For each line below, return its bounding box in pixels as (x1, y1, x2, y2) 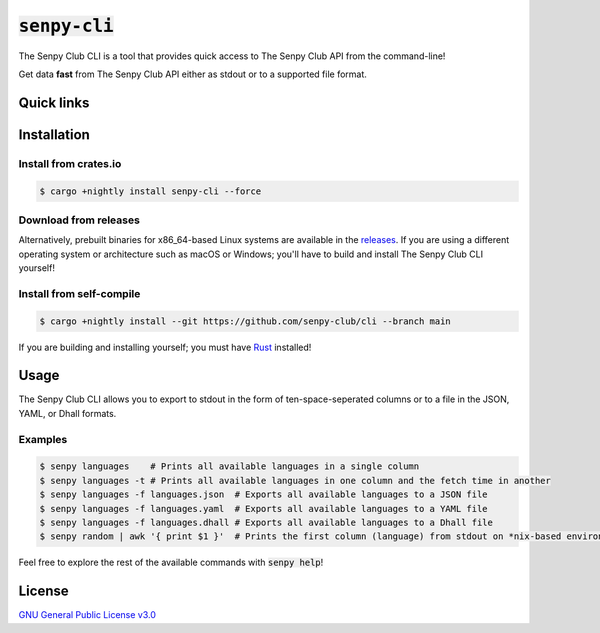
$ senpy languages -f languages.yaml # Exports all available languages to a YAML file (39, 503, 489, 514)
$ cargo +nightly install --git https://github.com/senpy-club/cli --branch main (39, 315, 452, 327)
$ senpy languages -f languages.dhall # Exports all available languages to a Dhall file (39, 516, 494, 528)
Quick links (18, 94, 90, 111)
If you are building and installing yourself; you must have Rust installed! (18, 341, 312, 353)
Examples (18, 432, 68, 446)
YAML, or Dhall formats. (18, 407, 117, 419)
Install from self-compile (18, 286, 141, 300)
